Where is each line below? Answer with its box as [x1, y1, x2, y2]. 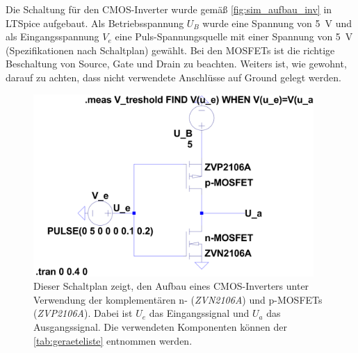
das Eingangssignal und [149, 306, 250, 320]
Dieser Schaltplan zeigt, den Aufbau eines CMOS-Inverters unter [33, 279, 309, 293]
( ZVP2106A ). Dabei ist [33, 306, 133, 320]
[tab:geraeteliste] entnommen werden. [33, 333, 193, 347]
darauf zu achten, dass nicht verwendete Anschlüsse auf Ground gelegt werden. [6, 69, 341, 84]
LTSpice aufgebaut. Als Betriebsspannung [6, 15, 184, 30]
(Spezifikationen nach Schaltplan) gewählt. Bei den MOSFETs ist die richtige [6, 42, 335, 57]
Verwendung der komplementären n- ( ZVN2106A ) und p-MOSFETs [33, 292, 323, 306]
